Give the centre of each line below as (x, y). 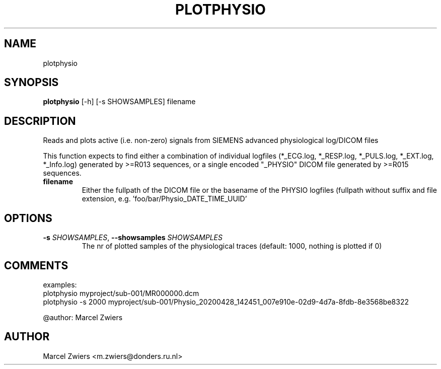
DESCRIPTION (40, 121)
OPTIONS (28, 218)
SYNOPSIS (31, 83)
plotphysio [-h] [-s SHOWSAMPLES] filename (119, 102)
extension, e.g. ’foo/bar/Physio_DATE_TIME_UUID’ (164, 199)
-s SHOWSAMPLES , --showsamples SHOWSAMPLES (133, 238)
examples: (60, 284)
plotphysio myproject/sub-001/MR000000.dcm (121, 293)
